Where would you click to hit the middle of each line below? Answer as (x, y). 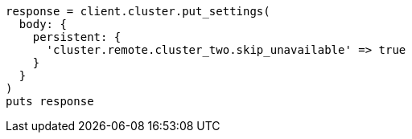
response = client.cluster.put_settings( (138, 11)
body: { (43, 24)
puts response (50, 101)
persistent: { (77, 37)
